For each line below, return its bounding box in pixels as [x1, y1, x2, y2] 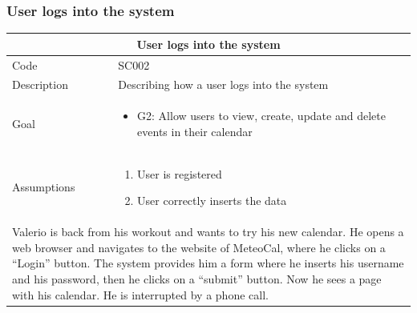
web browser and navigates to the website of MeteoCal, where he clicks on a [12, 239, 386, 255]
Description [12, 76, 68, 93]
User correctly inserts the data [137, 192, 287, 209]
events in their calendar [137, 122, 253, 139]
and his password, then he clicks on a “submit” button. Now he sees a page [12, 270, 382, 287]
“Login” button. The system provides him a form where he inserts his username [12, 255, 404, 271]
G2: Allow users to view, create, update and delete [137, 107, 386, 124]
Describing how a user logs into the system [118, 76, 329, 93]
